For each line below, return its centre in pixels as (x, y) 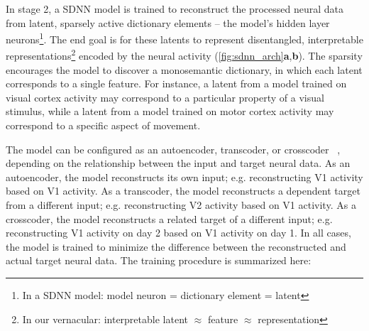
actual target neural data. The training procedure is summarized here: (159, 260)
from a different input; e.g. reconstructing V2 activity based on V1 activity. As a (181, 205)
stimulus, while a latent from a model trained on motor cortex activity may (170, 111)
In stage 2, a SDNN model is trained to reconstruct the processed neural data (175, 9)
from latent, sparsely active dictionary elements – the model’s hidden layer (168, 22)
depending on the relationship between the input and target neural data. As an (178, 163)
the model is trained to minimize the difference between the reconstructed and (176, 246)
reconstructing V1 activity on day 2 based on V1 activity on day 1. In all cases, (178, 233)
